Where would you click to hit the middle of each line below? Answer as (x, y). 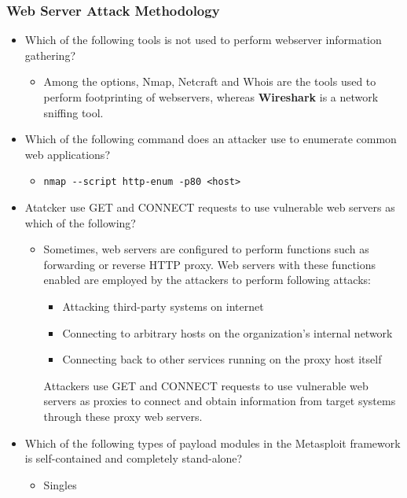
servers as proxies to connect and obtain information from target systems (220, 401)
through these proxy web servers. (123, 416)
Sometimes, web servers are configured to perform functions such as (206, 249)
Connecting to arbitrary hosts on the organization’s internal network (227, 332)
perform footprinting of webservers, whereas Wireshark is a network (211, 97)
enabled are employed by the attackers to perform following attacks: (207, 280)
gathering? (50, 55)
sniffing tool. (73, 112)
